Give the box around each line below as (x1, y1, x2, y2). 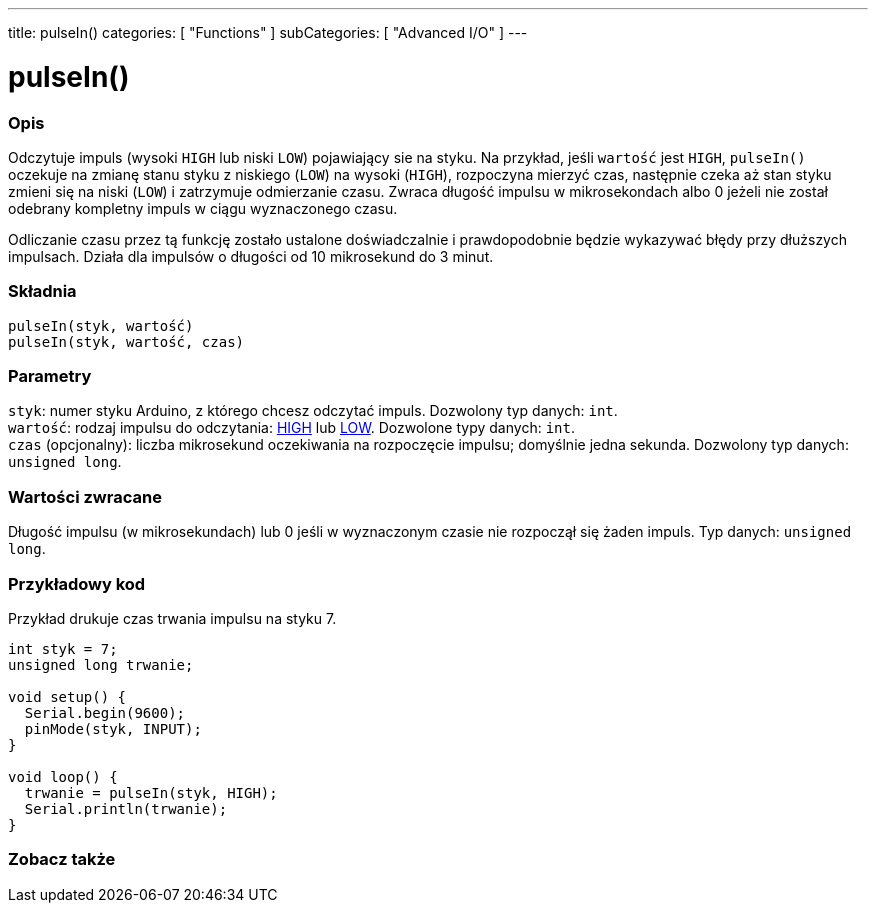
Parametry (8, 366, 92, 386)
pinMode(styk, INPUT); (24, 720, 202, 737)
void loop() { (8, 768, 118, 785)
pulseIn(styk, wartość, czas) (8, 333, 245, 350)
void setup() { (8, 688, 127, 705)
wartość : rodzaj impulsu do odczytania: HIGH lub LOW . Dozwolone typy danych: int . (8, 419, 575, 437)
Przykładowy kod (8, 573, 146, 594)
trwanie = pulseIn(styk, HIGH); (24, 784, 278, 801)
